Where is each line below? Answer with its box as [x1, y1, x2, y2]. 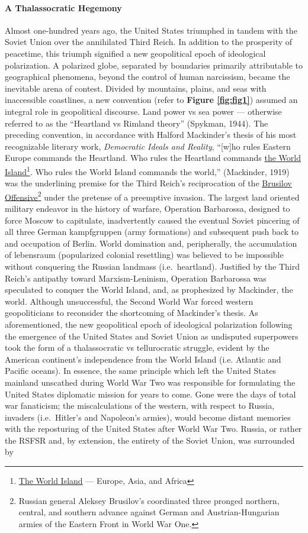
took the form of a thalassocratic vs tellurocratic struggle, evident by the [5, 341, 269, 354]
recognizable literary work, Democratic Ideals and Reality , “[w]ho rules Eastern [5, 140, 291, 152]
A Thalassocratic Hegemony [5, 1, 122, 14]
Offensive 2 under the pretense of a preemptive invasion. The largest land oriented [5, 189, 300, 203]
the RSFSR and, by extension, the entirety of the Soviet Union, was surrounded [5, 434, 295, 446]
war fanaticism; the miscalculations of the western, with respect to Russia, [5, 399, 275, 412]
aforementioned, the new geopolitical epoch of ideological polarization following [5, 318, 293, 330]
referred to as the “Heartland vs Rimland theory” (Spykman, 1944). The [5, 117, 268, 129]
